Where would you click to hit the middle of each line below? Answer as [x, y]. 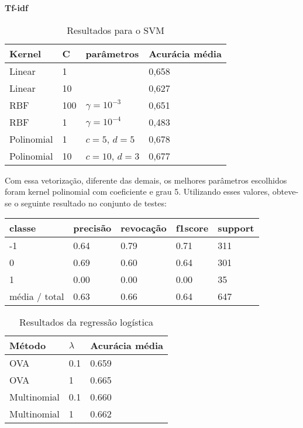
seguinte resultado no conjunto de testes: [94, 203]
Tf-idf [16, 8]
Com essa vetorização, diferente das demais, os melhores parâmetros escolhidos [146, 180]
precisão [92, 228]
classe [23, 228]
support [236, 228]
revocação [144, 228]
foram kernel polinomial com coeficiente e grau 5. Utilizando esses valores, [137, 191]
